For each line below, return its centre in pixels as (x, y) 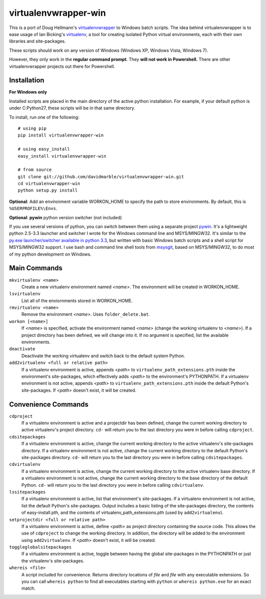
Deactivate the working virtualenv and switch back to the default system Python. (103, 356)
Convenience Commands (49, 404)
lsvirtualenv (25, 294)
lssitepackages (28, 492)
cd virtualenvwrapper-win (49, 184)
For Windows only (28, 92)
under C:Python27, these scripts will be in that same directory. (72, 108)
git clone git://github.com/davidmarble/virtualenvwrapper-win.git (101, 177)
